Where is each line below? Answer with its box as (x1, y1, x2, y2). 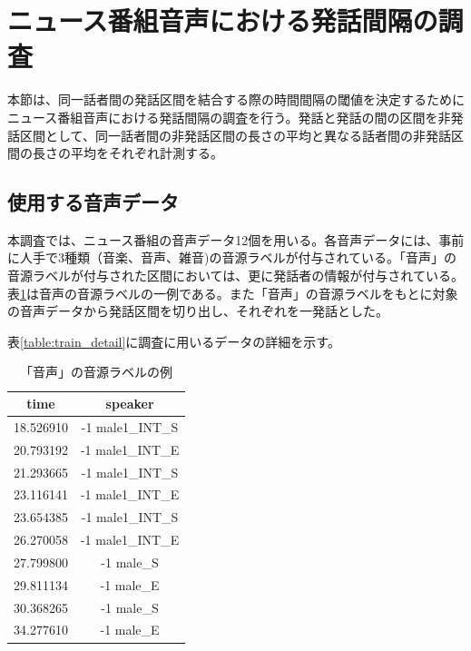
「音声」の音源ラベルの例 (20, 362, 173, 381)
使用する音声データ (7, 188, 179, 216)
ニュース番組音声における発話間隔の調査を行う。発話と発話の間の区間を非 (7, 107, 451, 126)
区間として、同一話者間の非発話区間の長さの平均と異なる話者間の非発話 (19, 125, 451, 144)
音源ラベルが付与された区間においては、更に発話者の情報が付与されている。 (7, 266, 464, 285)
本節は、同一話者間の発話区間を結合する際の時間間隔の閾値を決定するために (7, 90, 465, 109)
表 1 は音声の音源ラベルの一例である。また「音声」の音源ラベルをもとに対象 (7, 283, 458, 302)
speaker (105, 394, 154, 413)
